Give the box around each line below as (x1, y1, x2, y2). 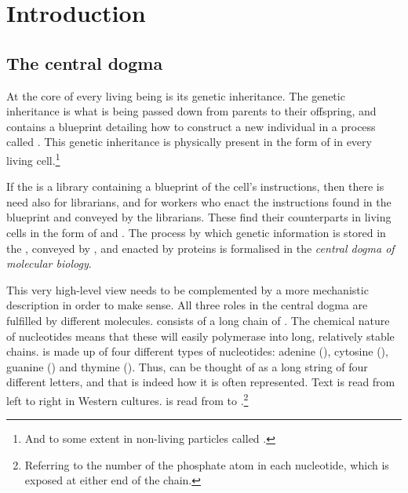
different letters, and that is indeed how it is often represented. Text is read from (6, 374, 395, 390)
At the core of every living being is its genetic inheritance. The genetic (6, 87, 345, 104)
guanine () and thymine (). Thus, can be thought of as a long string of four (6, 358, 368, 374)
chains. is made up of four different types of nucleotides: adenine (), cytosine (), (6, 343, 388, 360)
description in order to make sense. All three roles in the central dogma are (6, 297, 368, 313)
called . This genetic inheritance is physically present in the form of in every (6, 133, 372, 150)
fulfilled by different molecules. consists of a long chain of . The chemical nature (6, 312, 390, 328)
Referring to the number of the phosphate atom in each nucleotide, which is (24, 456, 389, 473)
